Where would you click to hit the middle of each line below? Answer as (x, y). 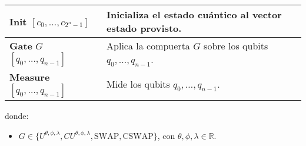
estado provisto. (144, 28)
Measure (30, 77)
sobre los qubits (236, 46)
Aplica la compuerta (148, 46)
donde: (17, 116)
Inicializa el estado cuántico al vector (194, 14)
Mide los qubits (138, 84)
